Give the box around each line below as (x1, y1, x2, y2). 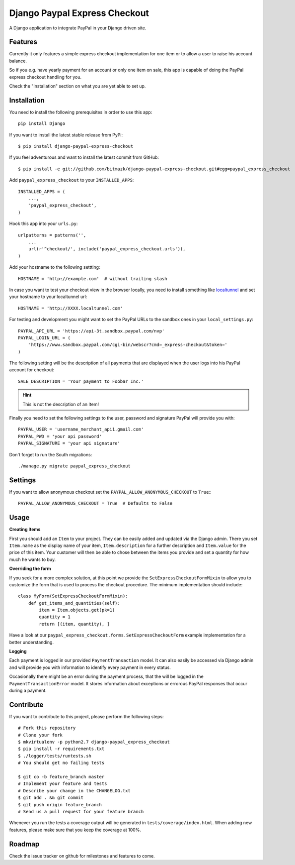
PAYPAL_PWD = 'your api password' (18, 433, 102, 439)
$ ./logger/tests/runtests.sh (18, 753, 92, 758)
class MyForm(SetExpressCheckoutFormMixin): (18, 593, 129, 599)
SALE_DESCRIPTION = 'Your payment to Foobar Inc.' (18, 378, 144, 384)
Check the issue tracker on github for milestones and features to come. (9, 853, 155, 859)
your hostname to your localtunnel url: (9, 294, 87, 300)
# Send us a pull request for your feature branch (18, 809, 144, 814)
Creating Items (9, 527, 41, 533)
